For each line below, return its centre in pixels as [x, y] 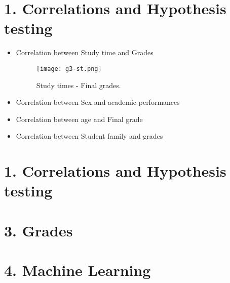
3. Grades [39, 230]
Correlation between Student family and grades [89, 136]
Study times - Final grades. [79, 85]
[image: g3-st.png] [69, 69]
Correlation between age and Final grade [79, 119]
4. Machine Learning [78, 270]
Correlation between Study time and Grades [85, 52]
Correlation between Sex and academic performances [98, 102]
